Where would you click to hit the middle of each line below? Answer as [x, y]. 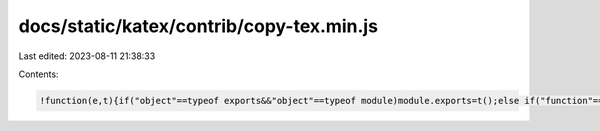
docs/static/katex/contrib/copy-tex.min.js [198, 26]
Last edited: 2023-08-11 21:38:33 [87, 56]
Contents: [38, 74]
